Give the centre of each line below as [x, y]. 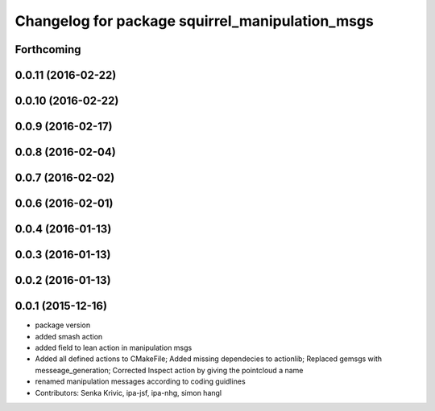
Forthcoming [48, 49]
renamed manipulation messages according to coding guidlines [140, 381]
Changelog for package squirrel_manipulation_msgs [194, 21]
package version [63, 325]
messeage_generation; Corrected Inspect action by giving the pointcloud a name [169, 370]
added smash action [69, 336]
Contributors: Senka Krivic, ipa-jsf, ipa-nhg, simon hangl [128, 393]
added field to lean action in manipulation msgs [114, 347]
